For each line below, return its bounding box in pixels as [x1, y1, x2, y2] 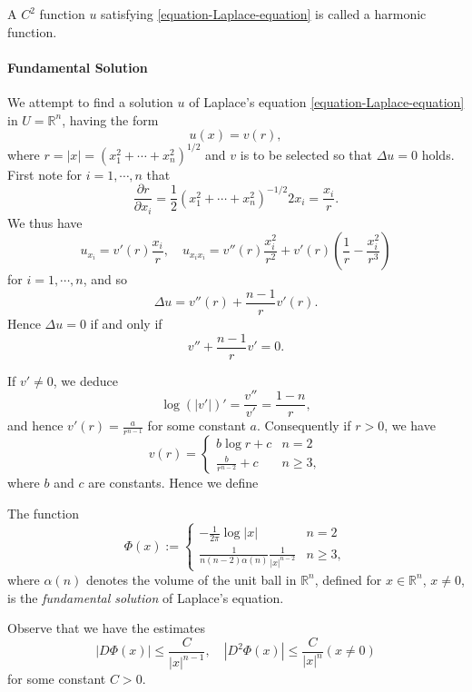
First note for [7, 164, 83, 183]
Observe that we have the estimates [7, 618, 205, 638]
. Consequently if [256, 416, 351, 435]
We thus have [7, 213, 83, 232]
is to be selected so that [240, 144, 373, 163]
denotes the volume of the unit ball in [85, 569, 297, 588]
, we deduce [53, 371, 118, 390]
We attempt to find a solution [7, 92, 173, 111]
